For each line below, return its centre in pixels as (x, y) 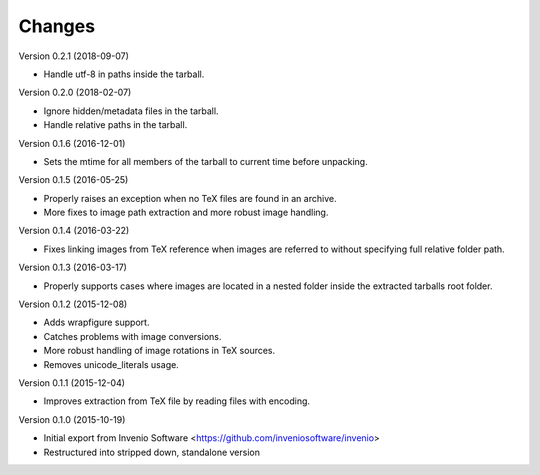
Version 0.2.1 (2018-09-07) (74, 56)
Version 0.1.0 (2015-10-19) (72, 419)
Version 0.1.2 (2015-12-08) (73, 304)
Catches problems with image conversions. (132, 336)
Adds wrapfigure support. (96, 322)
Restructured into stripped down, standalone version (151, 452)
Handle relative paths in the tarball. (115, 125)
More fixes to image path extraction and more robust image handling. (186, 212)
